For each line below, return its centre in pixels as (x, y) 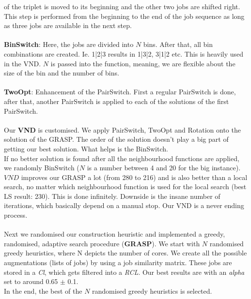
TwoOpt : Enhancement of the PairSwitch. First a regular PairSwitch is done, (120, 92)
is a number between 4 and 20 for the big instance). (164, 168)
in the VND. (23, 63)
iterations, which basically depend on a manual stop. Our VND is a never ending (124, 205)
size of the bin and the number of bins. (62, 73)
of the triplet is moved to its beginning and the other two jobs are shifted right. (122, 6)
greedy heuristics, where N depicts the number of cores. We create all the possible (125, 253)
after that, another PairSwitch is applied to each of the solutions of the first (117, 101)
